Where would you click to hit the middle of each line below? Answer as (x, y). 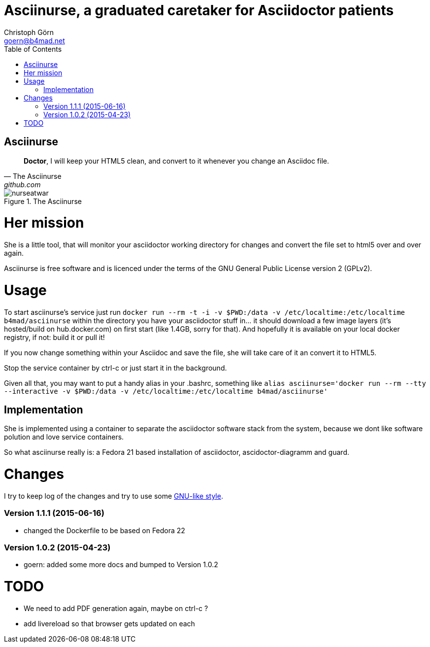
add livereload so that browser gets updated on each (109, 623)
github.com (22, 184)
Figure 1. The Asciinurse (43, 201)
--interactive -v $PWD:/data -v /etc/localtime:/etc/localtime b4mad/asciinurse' (166, 391)
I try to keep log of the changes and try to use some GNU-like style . (114, 496)
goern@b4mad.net (34, 40)
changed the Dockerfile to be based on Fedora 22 (104, 530)
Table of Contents (33, 49)
